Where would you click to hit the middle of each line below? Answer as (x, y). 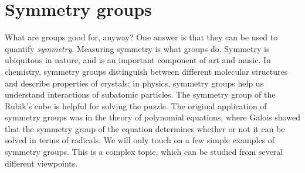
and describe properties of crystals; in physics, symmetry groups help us (134, 83)
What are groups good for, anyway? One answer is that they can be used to (141, 37)
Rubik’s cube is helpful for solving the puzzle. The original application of (136, 105)
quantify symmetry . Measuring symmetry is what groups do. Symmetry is (137, 48)
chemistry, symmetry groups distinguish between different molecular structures (146, 71)
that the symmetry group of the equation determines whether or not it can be (145, 128)
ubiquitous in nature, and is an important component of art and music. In (138, 60)
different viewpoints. (41, 163)
